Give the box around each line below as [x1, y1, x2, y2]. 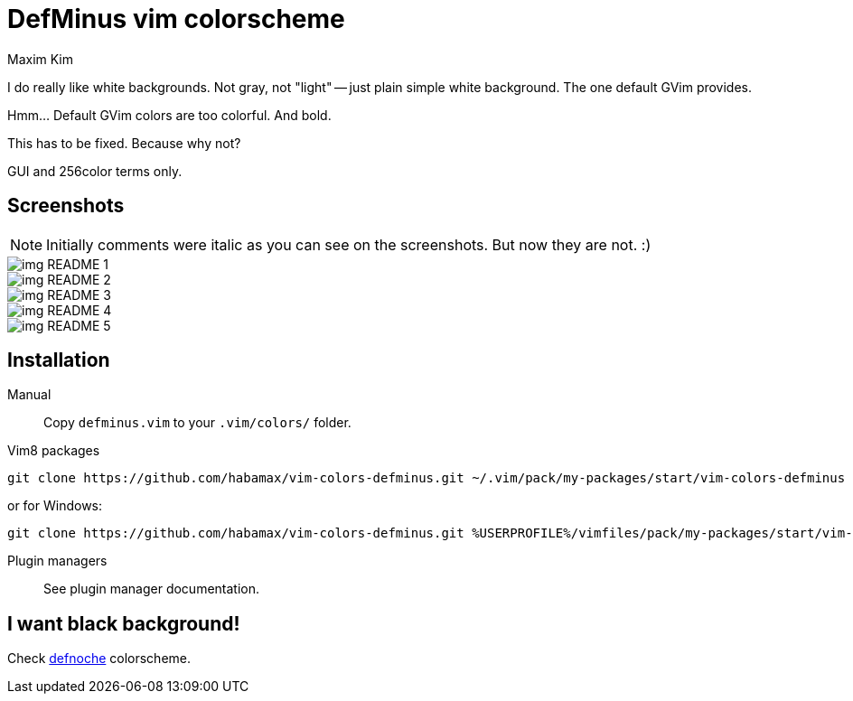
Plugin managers [7, 553, 108, 569]
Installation [7, 349, 110, 372]
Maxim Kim [7, 51, 74, 67]
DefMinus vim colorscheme [7, 4, 345, 34]
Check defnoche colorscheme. [7, 650, 192, 667]
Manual [7, 387, 52, 403]
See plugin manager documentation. [43, 581, 260, 597]
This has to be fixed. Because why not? [7, 135, 241, 151]
